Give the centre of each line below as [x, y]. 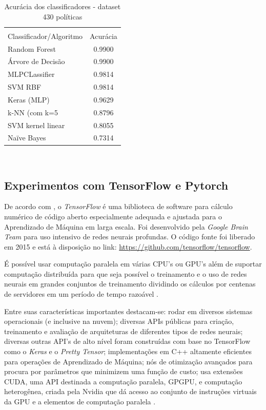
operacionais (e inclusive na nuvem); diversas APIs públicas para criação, [119, 321]
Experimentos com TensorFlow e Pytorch [116, 185]
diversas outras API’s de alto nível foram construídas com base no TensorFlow [127, 341]
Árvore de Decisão [36, 61]
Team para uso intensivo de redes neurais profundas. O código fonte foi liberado [130, 237]
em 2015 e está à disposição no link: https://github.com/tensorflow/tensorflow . [128, 246]
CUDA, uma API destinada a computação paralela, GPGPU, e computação [123, 381]
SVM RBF [25, 87]
